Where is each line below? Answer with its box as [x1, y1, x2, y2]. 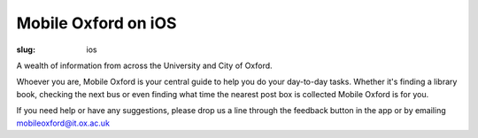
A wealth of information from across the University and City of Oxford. [16, 60, 274, 71]
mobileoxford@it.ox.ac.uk [16, 118, 111, 128]
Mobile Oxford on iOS [16, 13, 177, 33]
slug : [16, 44, 35, 55]
